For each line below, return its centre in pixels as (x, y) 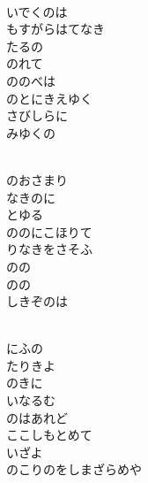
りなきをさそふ (49, 249)
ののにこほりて (49, 231)
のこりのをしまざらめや (74, 469)
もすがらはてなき (55, 29)
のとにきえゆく (49, 98)
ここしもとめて (49, 435)
